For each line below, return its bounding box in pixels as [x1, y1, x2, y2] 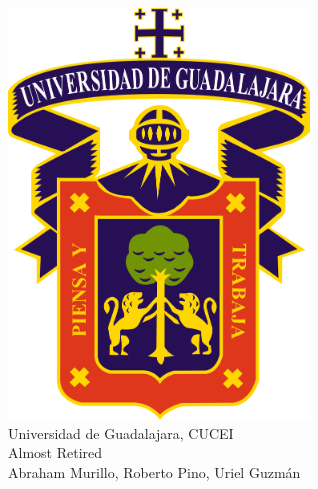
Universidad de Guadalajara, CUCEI [8, 422, 234, 443]
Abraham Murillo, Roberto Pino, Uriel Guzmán [8, 461, 301, 482]
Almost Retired [8, 442, 103, 463]
